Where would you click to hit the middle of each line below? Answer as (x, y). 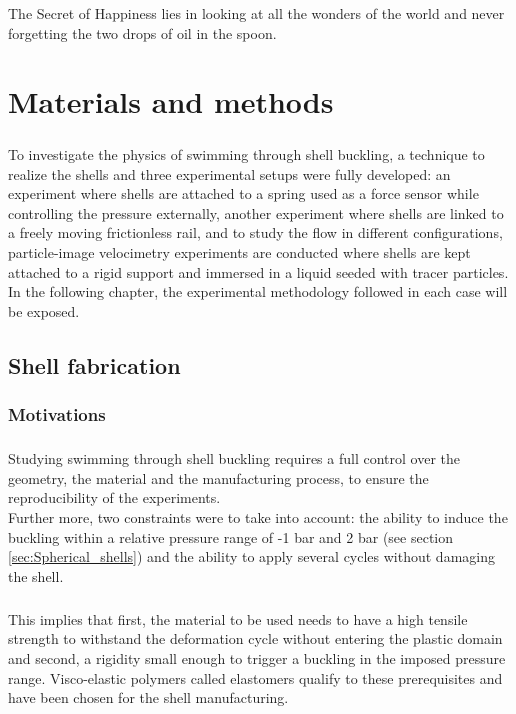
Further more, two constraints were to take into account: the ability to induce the (258, 517)
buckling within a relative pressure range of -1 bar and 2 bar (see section (231, 536)
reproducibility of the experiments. (114, 497)
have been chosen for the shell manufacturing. (148, 697)
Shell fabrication (94, 364)
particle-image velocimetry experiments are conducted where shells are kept (239, 251)
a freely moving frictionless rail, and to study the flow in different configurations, (255, 232)
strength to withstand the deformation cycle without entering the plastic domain (255, 638)
